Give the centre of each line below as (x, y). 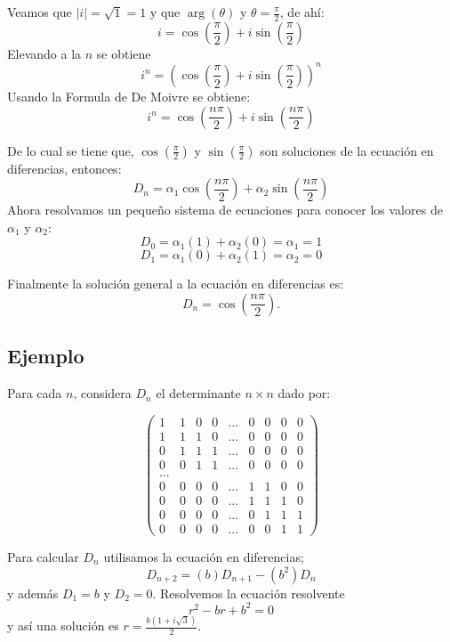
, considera (102, 393)
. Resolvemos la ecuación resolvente (249, 593)
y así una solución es (63, 626)
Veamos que (40, 12)
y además (33, 593)
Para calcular (43, 557)
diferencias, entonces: (64, 168)
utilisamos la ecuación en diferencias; (204, 557)
